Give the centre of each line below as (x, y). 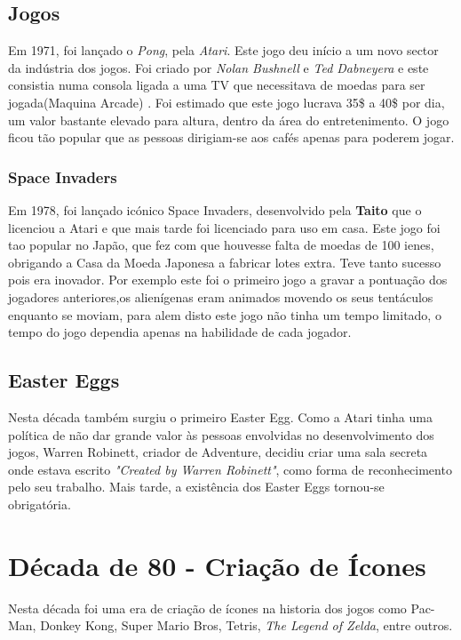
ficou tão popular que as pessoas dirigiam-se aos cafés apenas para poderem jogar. (231, 137)
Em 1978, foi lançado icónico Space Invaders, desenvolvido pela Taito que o (215, 209)
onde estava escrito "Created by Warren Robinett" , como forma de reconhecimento (230, 469)
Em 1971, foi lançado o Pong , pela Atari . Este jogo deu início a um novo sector (223, 50)
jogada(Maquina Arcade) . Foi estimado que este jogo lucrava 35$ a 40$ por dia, (227, 102)
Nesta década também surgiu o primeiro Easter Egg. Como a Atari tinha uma (220, 416)
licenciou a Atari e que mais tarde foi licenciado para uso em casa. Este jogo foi (224, 227)
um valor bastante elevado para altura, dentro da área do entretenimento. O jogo (229, 120)
